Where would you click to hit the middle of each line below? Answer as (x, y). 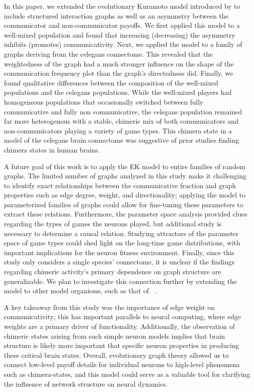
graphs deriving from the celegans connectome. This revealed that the (108, 54)
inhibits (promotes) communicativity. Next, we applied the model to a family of (123, 44)
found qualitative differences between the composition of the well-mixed (111, 82)
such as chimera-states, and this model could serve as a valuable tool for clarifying (127, 374)
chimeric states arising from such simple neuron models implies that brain (115, 336)
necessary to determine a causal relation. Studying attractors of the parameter (121, 233)
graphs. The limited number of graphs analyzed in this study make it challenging (125, 176)
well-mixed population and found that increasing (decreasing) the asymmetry (120, 34)
